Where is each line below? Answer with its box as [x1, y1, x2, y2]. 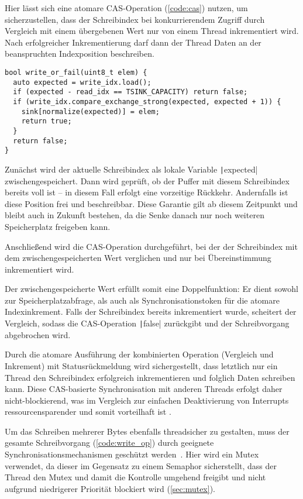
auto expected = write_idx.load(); [13, 78, 151, 87]
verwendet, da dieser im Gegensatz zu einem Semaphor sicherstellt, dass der [5, 459, 277, 472]
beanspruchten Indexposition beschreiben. [5, 47, 154, 60]
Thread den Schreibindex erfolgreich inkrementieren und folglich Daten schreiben [5, 371, 295, 383]
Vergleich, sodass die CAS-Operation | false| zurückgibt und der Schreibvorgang [5, 317, 290, 329]
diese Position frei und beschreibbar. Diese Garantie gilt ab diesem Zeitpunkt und [5, 197, 298, 209]
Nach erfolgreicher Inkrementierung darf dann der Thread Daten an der [5, 36, 261, 48]
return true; [21, 117, 72, 126]
